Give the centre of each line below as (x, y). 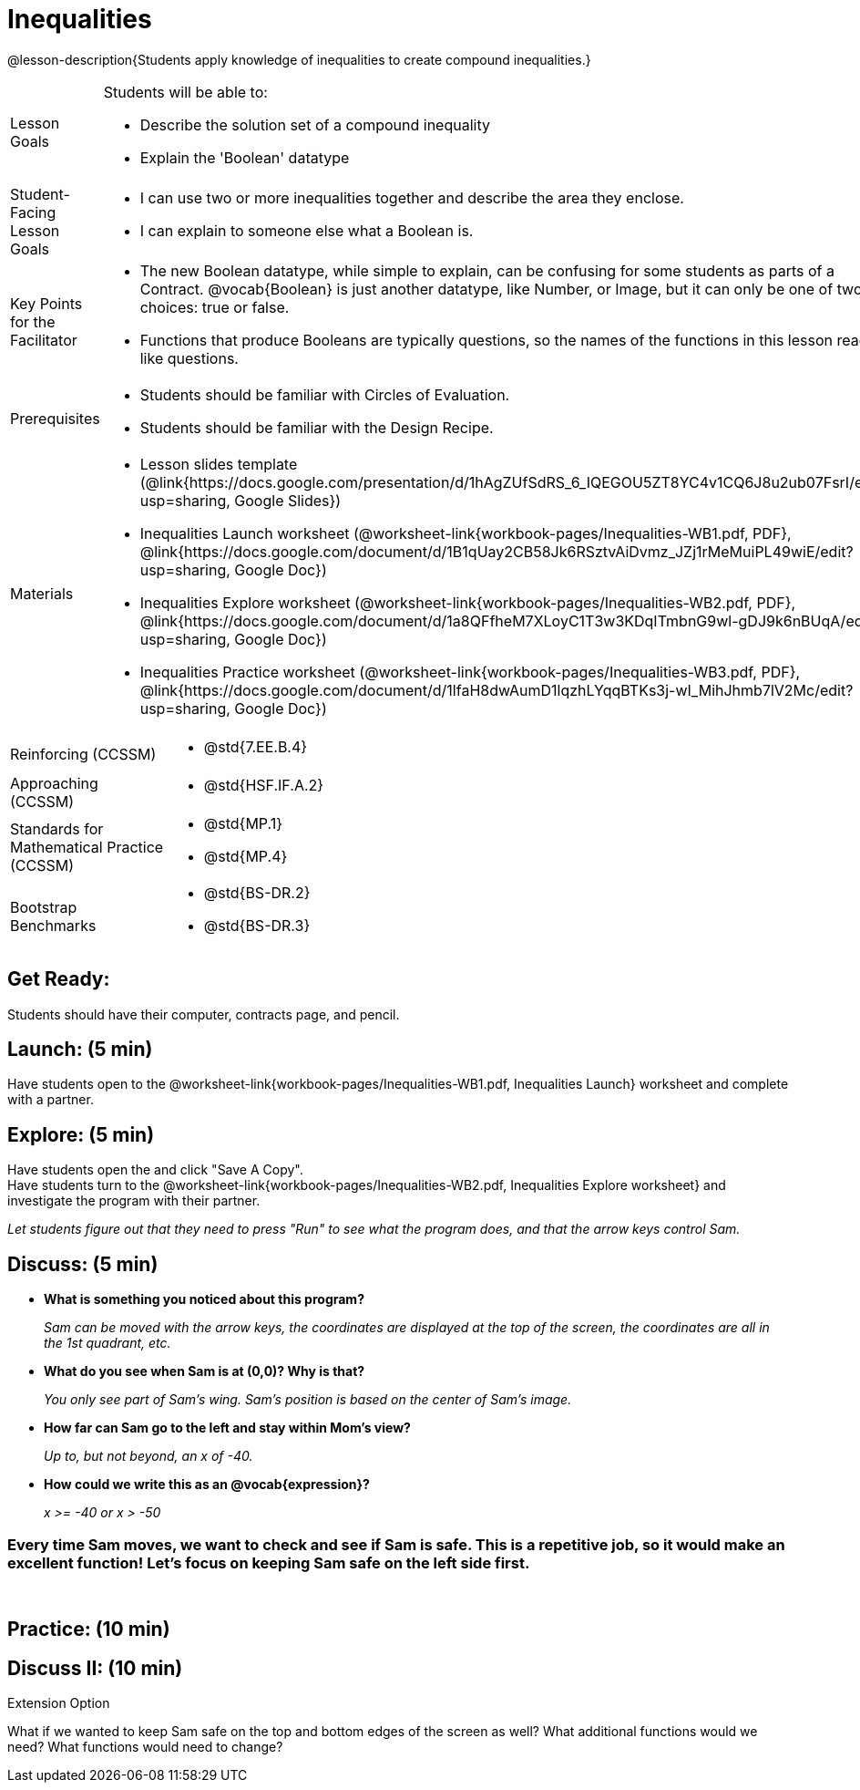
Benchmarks (53, 925)
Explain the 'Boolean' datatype (245, 157)
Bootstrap (44, 907)
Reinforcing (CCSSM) (83, 754)
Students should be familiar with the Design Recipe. (317, 427)
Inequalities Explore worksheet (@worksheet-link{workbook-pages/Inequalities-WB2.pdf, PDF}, (468, 602)
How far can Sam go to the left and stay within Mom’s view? (227, 1428)
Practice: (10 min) (89, 1630)
